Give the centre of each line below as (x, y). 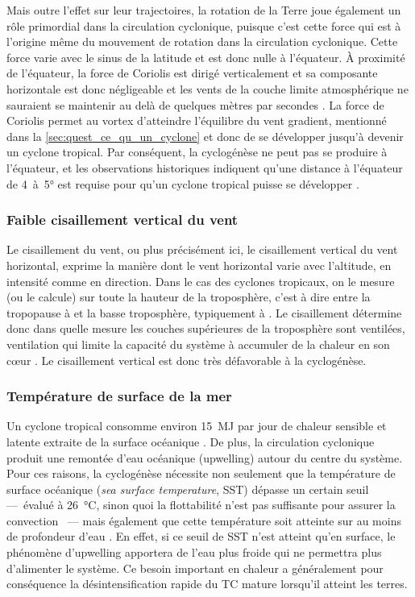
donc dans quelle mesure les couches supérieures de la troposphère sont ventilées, (206, 328)
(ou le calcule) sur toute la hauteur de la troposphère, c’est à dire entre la (189, 297)
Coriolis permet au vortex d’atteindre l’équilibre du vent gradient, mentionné (197, 120)
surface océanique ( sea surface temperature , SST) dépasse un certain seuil (188, 489)
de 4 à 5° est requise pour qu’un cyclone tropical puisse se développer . (183, 183)
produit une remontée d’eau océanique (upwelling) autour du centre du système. (205, 457)
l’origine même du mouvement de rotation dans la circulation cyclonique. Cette (202, 41)
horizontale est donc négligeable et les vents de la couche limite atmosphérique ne (207, 88)
